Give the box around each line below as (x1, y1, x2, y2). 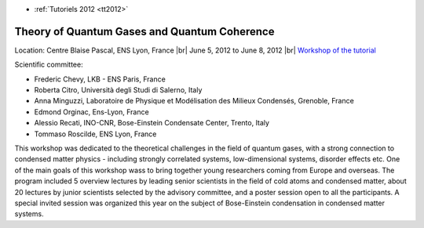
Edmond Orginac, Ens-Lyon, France (34, 107, 149, 117)
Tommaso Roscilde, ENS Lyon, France (34, 129, 157, 139)
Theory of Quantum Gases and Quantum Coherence (14, 24, 275, 38)
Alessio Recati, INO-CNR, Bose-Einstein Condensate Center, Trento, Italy (34, 118, 270, 128)
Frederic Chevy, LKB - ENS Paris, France (34, 74, 166, 84)
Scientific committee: (14, 60, 83, 70)
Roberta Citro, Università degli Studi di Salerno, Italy (34, 85, 203, 95)
